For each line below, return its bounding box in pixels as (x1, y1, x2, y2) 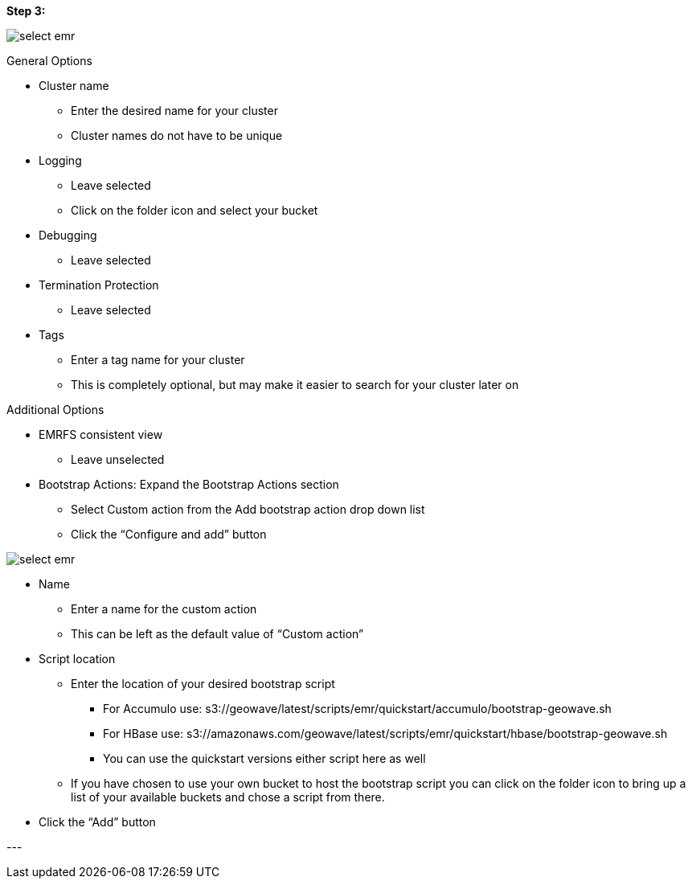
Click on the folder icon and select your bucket (71, 203, 318, 217)
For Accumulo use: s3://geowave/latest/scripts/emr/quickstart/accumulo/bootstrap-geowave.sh (103, 702, 612, 715)
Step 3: (6, 4, 46, 18)
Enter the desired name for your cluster (71, 104, 278, 117)
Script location (39, 652, 116, 666)
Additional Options (6, 403, 104, 416)
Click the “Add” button (39, 815, 156, 829)
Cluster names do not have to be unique (71, 129, 283, 142)
